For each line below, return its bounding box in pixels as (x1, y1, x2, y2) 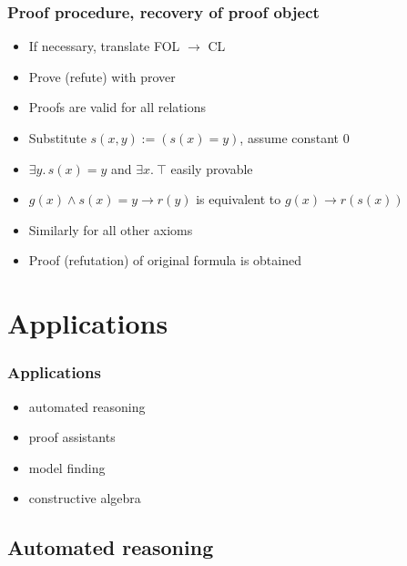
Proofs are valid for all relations (28, 98, 206, 117)
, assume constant (239, 129, 340, 147)
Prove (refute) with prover (28, 67, 176, 86)
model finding (28, 458, 106, 477)
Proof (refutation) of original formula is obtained (28, 251, 301, 270)
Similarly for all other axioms (28, 220, 193, 239)
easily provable (170, 159, 253, 178)
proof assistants (28, 427, 116, 447)
